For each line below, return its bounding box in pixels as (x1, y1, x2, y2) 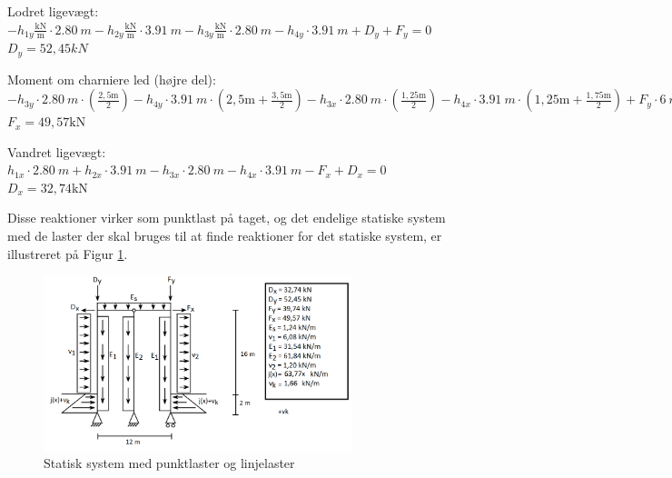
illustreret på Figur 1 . (7, 244, 128, 263)
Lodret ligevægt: (7, 2, 99, 20)
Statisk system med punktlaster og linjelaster (44, 453, 295, 473)
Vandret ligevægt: (7, 142, 106, 161)
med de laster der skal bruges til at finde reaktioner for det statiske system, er (7, 226, 442, 245)
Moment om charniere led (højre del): (7, 69, 216, 88)
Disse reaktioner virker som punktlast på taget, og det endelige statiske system (7, 208, 446, 227)
